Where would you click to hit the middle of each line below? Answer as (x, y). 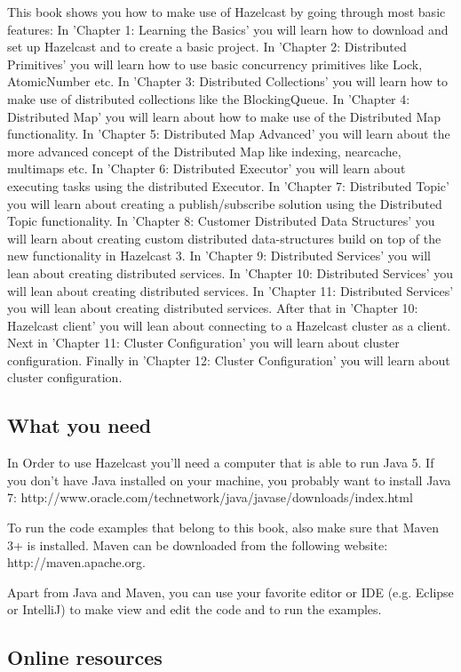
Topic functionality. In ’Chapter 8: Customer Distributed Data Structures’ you (221, 221)
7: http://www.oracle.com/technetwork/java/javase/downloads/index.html (210, 497)
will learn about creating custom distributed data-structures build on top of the (224, 238)
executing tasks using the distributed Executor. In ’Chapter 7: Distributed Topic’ (228, 185)
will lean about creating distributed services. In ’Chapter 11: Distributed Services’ (230, 290)
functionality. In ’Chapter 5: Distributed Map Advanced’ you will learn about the (229, 134)
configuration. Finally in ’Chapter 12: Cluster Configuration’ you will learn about (229, 360)
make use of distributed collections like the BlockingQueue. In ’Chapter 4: (209, 98)
